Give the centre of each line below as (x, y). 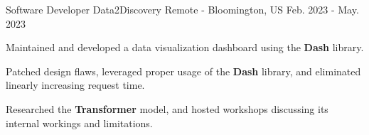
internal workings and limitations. (79, 123)
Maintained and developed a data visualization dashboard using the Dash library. (185, 47)
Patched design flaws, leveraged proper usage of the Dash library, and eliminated (183, 71)
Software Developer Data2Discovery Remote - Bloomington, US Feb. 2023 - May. (182, 9)
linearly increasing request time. (75, 85)
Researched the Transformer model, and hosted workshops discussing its (167, 108)
